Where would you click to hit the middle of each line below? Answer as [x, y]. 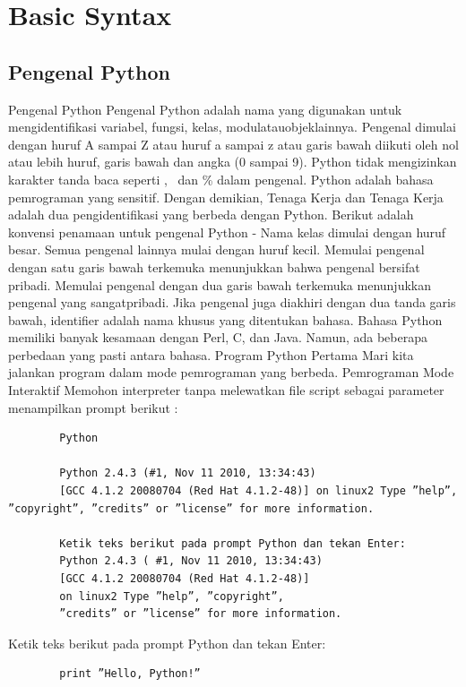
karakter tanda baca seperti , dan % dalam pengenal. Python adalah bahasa [221, 179]
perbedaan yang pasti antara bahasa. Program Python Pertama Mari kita [211, 354]
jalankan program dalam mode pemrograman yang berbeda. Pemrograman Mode [231, 372]
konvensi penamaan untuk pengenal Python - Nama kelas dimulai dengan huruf [227, 232]
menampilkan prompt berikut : [93, 407]
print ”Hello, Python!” [130, 674]
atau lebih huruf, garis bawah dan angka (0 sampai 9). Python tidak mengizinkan [233, 162]
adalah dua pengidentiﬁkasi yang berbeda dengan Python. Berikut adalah [211, 215]
